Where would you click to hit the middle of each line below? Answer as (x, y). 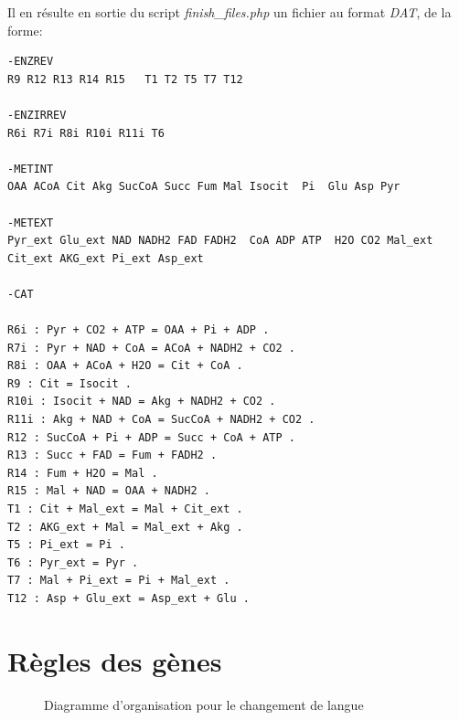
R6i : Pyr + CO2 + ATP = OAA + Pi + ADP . (139, 330)
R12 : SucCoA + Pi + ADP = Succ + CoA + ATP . (151, 437)
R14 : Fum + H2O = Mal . (83, 473)
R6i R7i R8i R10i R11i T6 (86, 133)
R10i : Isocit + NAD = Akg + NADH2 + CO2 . (142, 402)
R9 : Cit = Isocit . (70, 383)
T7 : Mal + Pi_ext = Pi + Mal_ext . (119, 581)
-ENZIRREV (37, 115)
